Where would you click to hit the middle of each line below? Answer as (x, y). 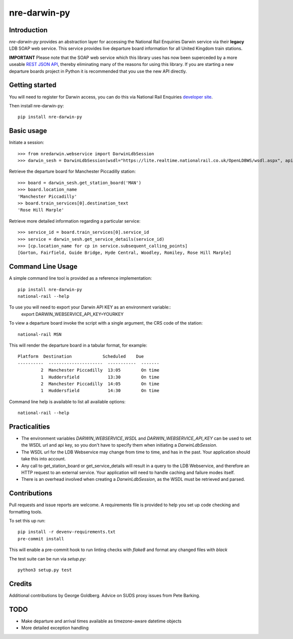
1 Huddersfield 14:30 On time (100, 391)
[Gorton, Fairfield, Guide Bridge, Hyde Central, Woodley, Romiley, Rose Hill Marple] (125, 253)
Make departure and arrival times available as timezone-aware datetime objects (101, 621)
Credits (21, 584)
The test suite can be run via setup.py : (48, 558)
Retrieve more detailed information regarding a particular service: (75, 221)
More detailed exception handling (55, 628)
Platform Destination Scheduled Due (81, 357)
